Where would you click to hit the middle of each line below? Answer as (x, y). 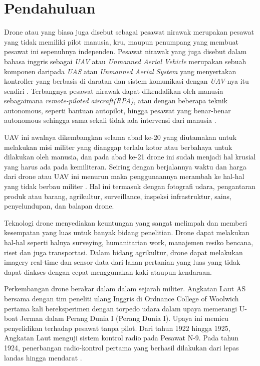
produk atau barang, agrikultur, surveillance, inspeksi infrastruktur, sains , (118, 196)
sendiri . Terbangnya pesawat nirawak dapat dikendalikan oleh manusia (114, 90)
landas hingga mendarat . (43, 357)
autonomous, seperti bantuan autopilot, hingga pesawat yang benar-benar (117, 110)
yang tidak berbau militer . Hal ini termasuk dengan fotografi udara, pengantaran (130, 186)
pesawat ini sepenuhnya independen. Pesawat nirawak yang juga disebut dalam (125, 51)
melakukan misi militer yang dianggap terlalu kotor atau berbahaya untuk (118, 147)
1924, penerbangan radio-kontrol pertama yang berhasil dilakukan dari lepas (121, 347)
